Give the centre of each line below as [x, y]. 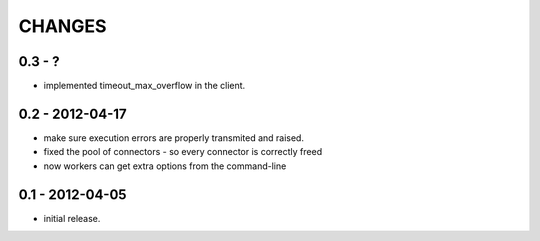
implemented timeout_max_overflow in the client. [144, 86]
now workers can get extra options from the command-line [165, 166]
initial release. [72, 218]
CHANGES [62, 26]
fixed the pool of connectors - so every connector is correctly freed [183, 152]
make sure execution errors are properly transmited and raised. [174, 137]
